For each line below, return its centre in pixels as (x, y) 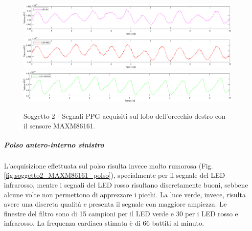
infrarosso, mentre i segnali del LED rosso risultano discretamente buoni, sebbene (126, 185)
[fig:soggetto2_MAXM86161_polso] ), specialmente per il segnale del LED (115, 175)
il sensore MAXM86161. (59, 125)
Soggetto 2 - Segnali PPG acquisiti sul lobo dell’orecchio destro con (125, 116)
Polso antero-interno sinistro (54, 144)
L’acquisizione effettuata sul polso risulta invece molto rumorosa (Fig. (109, 165)
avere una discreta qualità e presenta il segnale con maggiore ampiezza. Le (115, 204)
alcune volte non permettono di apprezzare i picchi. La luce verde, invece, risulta (125, 194)
